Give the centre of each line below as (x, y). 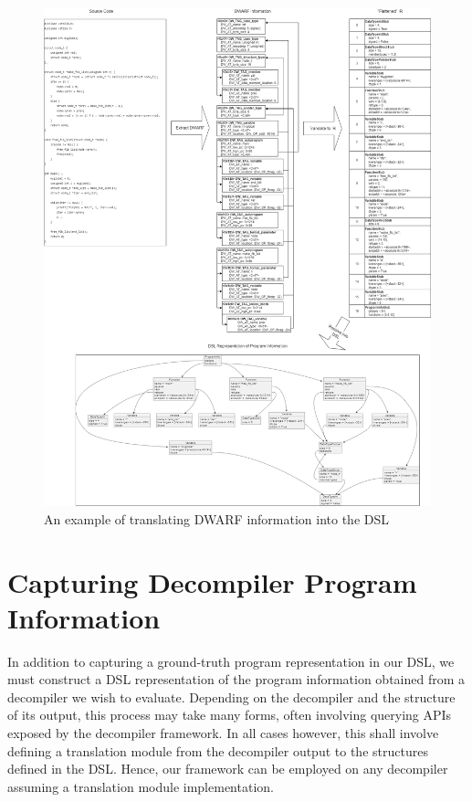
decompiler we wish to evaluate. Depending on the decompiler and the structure (231, 696)
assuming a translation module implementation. (141, 786)
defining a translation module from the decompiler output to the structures (218, 750)
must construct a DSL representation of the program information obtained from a (236, 679)
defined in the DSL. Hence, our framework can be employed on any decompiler (228, 769)
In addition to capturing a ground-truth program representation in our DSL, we (231, 661)
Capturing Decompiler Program (212, 581)
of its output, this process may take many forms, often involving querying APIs (230, 715)
